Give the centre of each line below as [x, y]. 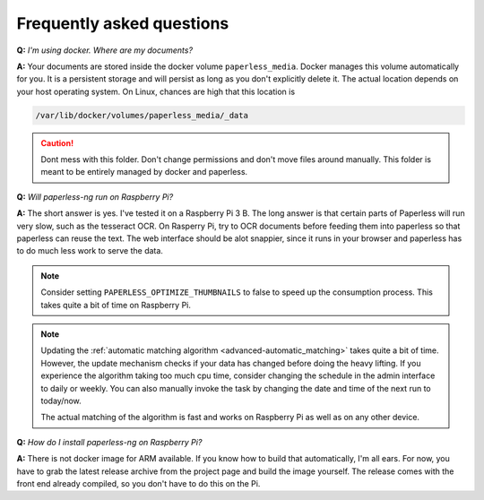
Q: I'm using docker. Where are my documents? [104, 50]
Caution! [57, 142]
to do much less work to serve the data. [90, 251]
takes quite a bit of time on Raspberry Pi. [116, 305]
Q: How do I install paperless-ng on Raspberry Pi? [109, 442]
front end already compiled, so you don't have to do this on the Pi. [138, 483]
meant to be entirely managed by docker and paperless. [144, 172]
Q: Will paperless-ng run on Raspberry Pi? [95, 196]
